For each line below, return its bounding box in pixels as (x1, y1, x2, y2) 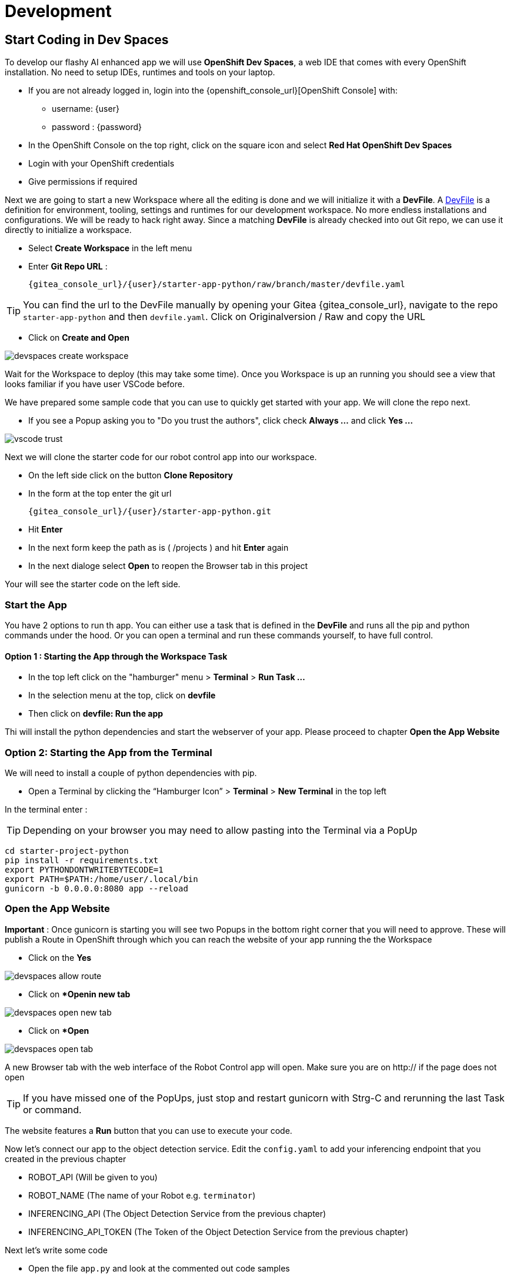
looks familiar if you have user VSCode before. (5, 379, 185, 390)
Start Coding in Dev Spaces (5, 32, 169, 47)
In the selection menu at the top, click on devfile (28, 690, 216, 701)
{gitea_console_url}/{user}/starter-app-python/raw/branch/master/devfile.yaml (28, 279, 405, 289)
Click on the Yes (28, 952, 92, 963)
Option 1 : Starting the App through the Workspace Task (5, 651, 228, 661)
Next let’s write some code (5, 1244, 108, 1255)
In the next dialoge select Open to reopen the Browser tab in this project (28, 561, 308, 571)
